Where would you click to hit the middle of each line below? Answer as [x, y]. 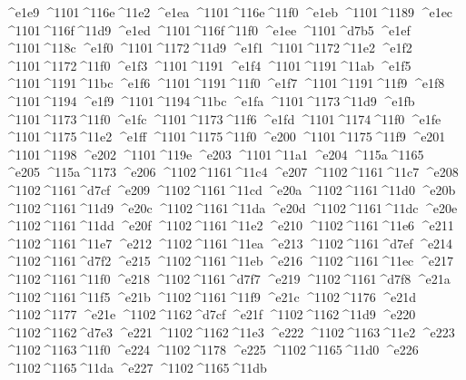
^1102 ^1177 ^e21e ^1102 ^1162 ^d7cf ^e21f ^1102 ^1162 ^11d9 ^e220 [210, 314]
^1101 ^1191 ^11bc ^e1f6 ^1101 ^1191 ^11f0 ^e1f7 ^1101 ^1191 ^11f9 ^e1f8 [225, 83]
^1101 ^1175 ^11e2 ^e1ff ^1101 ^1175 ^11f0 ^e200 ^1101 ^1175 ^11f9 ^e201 [225, 136]
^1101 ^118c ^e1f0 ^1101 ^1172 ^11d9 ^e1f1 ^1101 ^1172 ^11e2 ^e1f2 [208, 48]
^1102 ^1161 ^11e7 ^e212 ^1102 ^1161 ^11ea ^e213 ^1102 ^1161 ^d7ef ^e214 [229, 243]
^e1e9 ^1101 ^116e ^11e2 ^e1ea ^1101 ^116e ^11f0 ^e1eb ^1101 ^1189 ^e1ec [229, 12]
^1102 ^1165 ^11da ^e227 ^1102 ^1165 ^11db [136, 367]
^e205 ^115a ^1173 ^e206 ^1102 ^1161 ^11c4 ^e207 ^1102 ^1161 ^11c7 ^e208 [232, 172]
